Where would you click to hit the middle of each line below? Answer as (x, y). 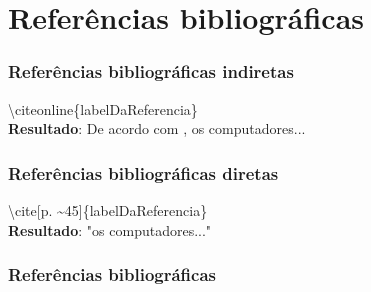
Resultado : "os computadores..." (110, 229)
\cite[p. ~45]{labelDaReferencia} (108, 210)
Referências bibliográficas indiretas (151, 71)
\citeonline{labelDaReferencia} (103, 108)
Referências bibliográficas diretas (143, 172)
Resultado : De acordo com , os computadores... (157, 128)
